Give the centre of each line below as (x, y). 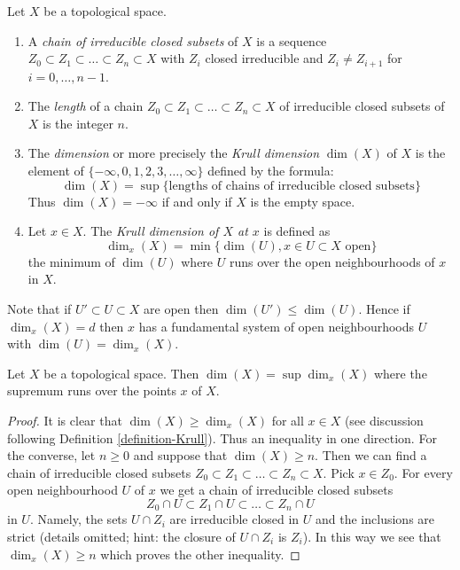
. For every (423, 472)
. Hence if (384, 308)
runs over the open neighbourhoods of (332, 261)
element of (56, 171)
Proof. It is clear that (65, 420)
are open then (181, 308)
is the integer (78, 123)
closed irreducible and (264, 58)
